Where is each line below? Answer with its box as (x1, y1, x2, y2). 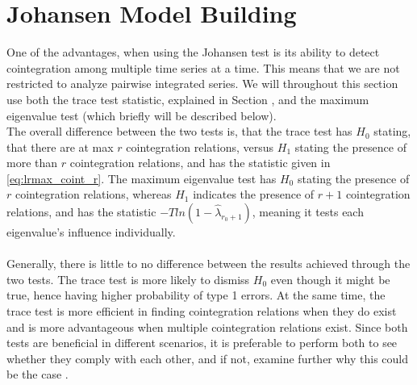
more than (6, 154, 58, 171)
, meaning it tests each (252, 203, 364, 220)
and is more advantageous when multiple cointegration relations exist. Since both (6, 318, 408, 335)
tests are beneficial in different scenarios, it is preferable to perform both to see (6, 334, 398, 351)
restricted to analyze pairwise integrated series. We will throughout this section (6, 75, 398, 92)
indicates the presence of (193, 186, 315, 203)
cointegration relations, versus (126, 138, 274, 155)
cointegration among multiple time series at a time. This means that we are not (6, 59, 400, 76)
